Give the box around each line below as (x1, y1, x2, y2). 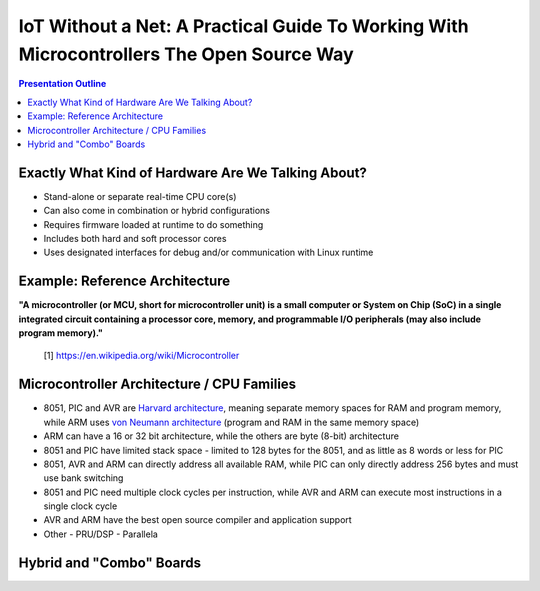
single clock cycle (43, 500, 118, 512)
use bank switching (43, 472, 124, 484)
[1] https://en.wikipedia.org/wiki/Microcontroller (43, 350, 240, 362)
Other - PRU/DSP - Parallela (43, 528, 159, 540)
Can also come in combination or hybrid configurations (43, 205, 270, 217)
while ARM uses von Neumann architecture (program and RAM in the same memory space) (43, 416, 420, 428)
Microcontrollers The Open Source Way (18, 43, 354, 65)
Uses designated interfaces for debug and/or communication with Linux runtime (43, 246, 374, 259)
